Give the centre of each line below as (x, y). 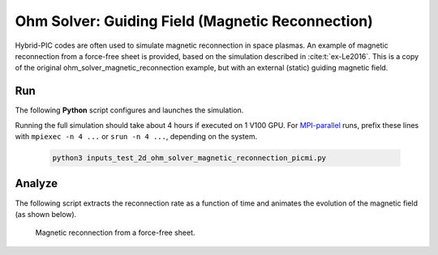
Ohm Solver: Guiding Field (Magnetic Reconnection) (194, 21)
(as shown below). (46, 214)
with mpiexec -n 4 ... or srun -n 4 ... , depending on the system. (136, 137)
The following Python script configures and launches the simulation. (129, 110)
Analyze (36, 183)
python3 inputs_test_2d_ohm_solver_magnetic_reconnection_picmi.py (189, 158)
